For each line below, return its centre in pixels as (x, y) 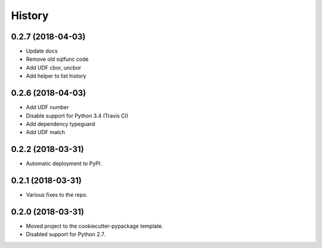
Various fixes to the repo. (57, 195)
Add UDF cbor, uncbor (54, 67)
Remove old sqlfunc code (57, 59)
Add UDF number (47, 107)
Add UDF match (46, 132)
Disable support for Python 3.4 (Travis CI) (77, 116)
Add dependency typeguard (61, 124)
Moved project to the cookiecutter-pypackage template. (95, 226)
